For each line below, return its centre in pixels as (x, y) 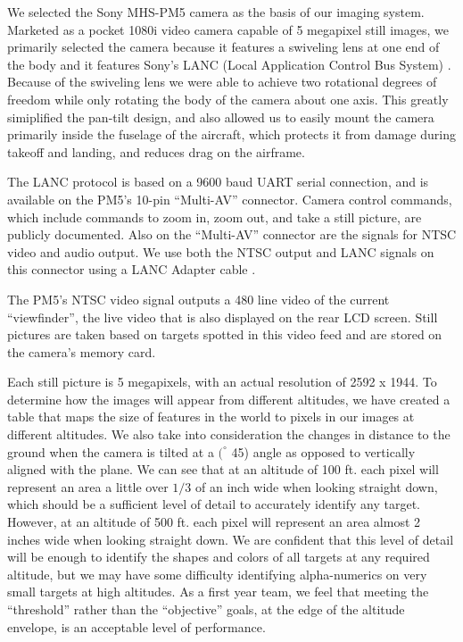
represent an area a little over (88, 486)
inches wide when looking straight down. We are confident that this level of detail (231, 539)
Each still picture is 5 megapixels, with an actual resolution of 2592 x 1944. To (222, 382)
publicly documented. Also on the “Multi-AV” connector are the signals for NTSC (232, 234)
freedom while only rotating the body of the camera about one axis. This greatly (228, 99)
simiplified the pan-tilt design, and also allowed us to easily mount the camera (221, 117)
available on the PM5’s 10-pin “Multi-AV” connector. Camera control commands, (230, 199)
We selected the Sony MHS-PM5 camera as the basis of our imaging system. (216, 12)
